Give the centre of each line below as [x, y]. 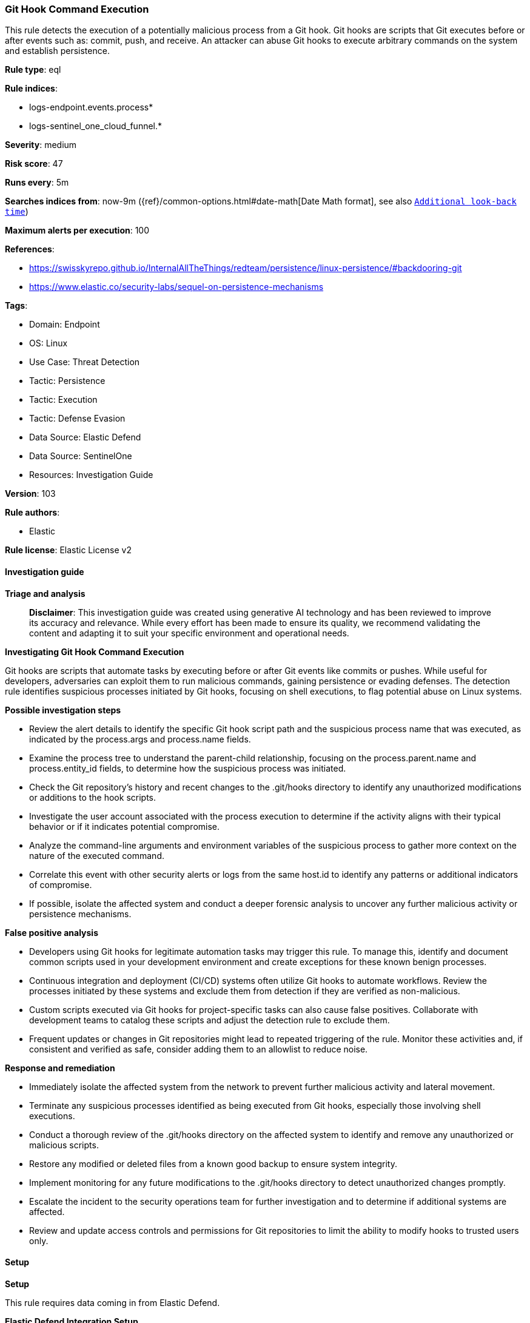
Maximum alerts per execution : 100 [77, 231]
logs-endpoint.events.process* [91, 107]
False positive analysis [52, 932]
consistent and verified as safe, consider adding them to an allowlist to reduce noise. [199, 1049]
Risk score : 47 [34, 164]
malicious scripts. [64, 1145]
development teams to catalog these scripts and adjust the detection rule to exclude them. [210, 1020]
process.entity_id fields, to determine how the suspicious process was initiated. [188, 768]
